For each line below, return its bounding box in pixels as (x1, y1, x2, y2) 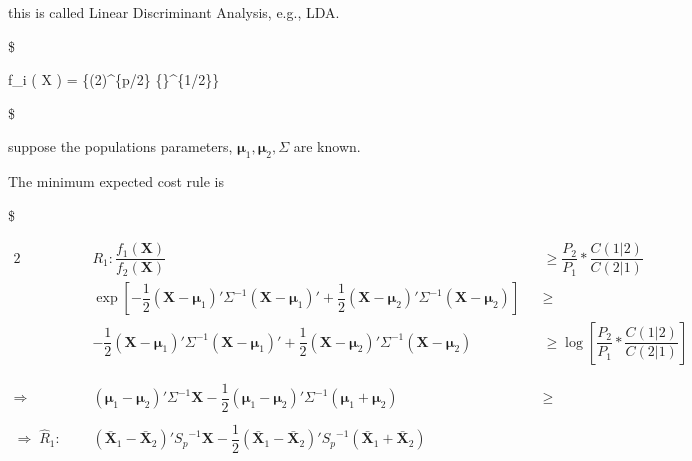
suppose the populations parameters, (8, 136, 233, 157)
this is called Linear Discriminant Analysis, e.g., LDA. (8, 2, 340, 22)
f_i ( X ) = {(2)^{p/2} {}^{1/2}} (8, 69, 220, 90)
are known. (293, 136, 361, 157)
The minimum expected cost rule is (8, 171, 224, 192)
